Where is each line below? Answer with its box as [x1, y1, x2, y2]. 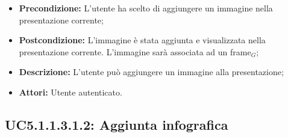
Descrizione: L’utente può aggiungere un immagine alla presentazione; [19, 65, 284, 78]
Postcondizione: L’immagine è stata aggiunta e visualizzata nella [19, 34, 266, 46]
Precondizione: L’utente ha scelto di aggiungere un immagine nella [19, 2, 273, 14]
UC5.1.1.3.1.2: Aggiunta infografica [5, 115, 228, 133]
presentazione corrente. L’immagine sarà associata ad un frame [19, 45, 251, 58]
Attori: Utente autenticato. [19, 85, 122, 98]
